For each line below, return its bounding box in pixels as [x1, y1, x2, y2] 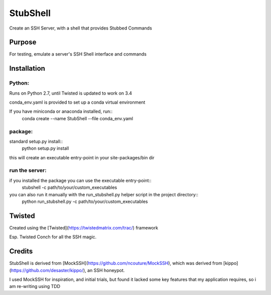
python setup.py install [22, 145, 69, 151]
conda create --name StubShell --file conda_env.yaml [22, 115, 133, 121]
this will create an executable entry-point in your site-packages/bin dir [9, 154, 155, 160]
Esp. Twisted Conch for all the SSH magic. [9, 234, 97, 240]
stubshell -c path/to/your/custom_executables [22, 184, 117, 190]
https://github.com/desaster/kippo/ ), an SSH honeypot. [11, 267, 125, 273]
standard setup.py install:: [9, 138, 63, 144]
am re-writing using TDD [9, 283, 60, 289]
